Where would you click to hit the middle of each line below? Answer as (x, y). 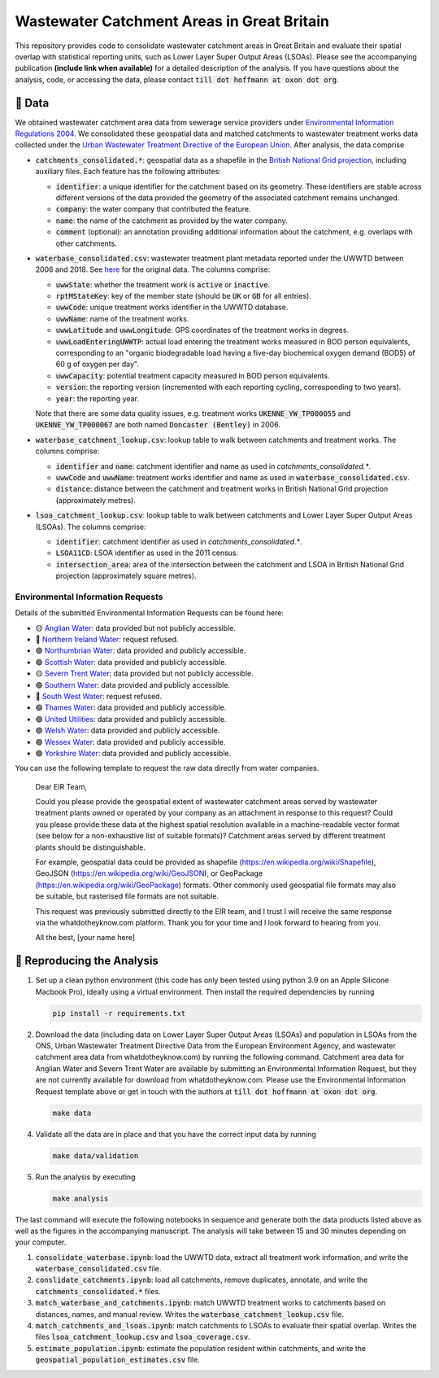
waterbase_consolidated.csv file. (98, 1269)
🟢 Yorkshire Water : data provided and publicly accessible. (133, 753)
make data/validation (96, 1155)
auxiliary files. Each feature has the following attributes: (128, 172)
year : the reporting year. (98, 398)
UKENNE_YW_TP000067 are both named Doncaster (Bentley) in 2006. (158, 425)
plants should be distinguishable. (91, 847)
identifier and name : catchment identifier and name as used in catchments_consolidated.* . (213, 466)
